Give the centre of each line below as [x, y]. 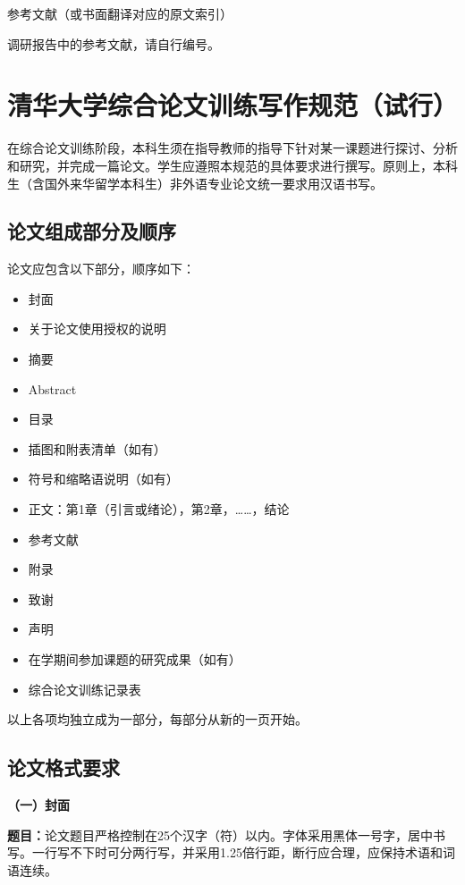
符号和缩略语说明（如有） [103, 479]
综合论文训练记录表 [85, 689]
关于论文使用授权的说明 [97, 329]
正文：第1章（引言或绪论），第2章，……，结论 [159, 509]
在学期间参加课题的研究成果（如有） [135, 659]
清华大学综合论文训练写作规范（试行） [233, 105]
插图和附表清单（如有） [97, 448]
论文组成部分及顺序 [92, 231]
